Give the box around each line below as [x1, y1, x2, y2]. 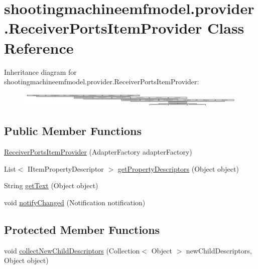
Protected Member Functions [4, 221, 160, 237]
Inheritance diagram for [4, 66, 77, 77]
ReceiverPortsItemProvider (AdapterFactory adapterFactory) [4, 147, 192, 157]
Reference [4, 37, 74, 58]
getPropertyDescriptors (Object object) [117, 163, 239, 174]
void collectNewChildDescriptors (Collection [4, 245, 140, 255]
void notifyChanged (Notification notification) [4, 197, 146, 207]
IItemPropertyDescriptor [27, 163, 104, 174]
